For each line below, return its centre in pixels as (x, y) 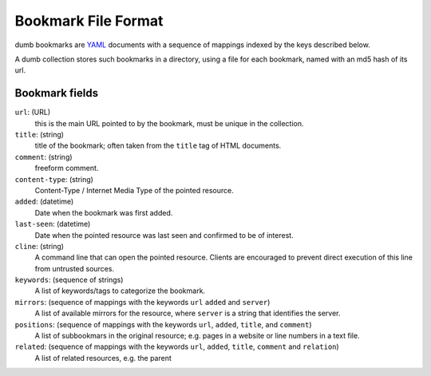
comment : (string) (43, 156)
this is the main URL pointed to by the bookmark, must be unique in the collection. (169, 123)
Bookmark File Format (89, 21)
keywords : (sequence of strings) (69, 280)
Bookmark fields (57, 93)
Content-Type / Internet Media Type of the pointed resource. (134, 190)
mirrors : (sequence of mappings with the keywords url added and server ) (142, 302)
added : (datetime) (44, 202)
